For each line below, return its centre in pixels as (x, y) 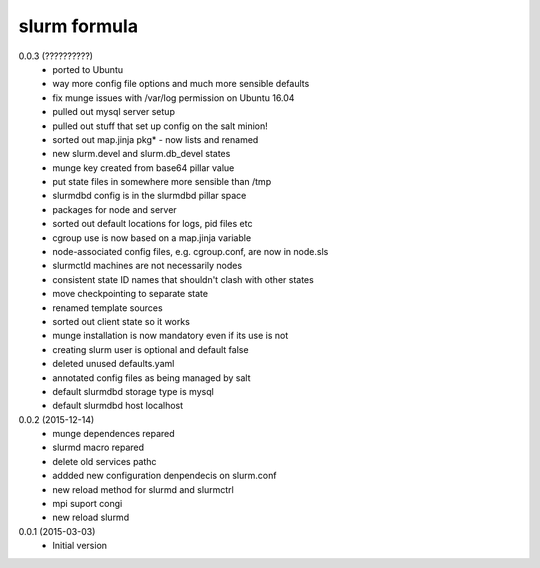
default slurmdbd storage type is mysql (133, 391)
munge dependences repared (113, 434)
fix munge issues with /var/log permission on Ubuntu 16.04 (173, 97)
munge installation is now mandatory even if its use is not (170, 336)
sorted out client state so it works (121, 321)
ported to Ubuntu (88, 69)
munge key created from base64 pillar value (143, 167)
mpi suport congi (87, 504)
